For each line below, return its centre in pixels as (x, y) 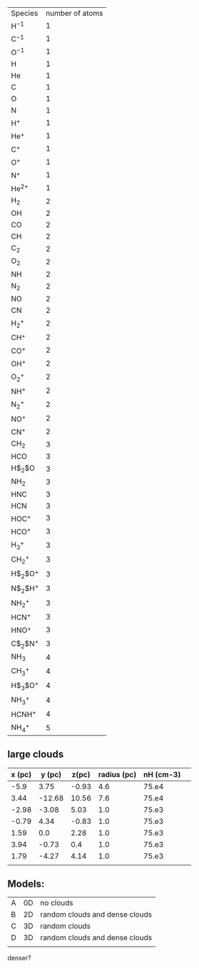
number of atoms (74, 13)
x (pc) (21, 774)
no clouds (57, 903)
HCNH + (24, 714)
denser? (19, 958)
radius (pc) (117, 774)
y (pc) (51, 774)
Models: (26, 884)
